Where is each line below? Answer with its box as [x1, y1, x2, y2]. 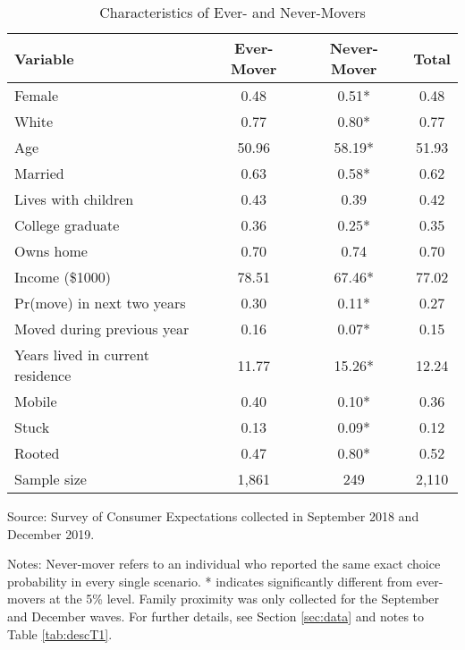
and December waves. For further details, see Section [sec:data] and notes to [7, 606, 425, 625]
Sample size [14, 469, 87, 489]
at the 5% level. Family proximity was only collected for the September [49, 589, 440, 608]
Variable [14, 47, 74, 69]
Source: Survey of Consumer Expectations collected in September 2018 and [7, 507, 419, 525]
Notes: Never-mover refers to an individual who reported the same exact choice [7, 554, 441, 573]
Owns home [14, 241, 88, 261]
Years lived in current [14, 344, 149, 365]
